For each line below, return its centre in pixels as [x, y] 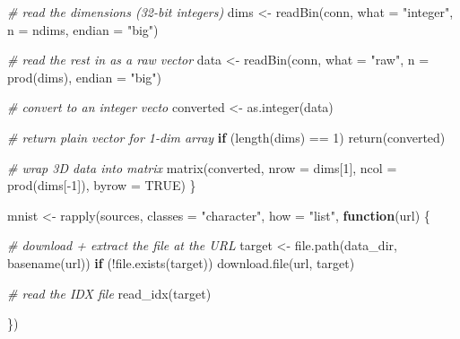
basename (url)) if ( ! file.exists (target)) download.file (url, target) [181, 262]
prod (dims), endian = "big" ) [85, 77]
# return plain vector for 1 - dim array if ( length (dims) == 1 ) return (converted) [226, 137]
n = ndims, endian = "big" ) [83, 29]
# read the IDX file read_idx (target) [109, 293]
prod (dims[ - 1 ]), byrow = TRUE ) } [102, 185]
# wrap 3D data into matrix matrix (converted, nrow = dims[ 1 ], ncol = [202, 167]
